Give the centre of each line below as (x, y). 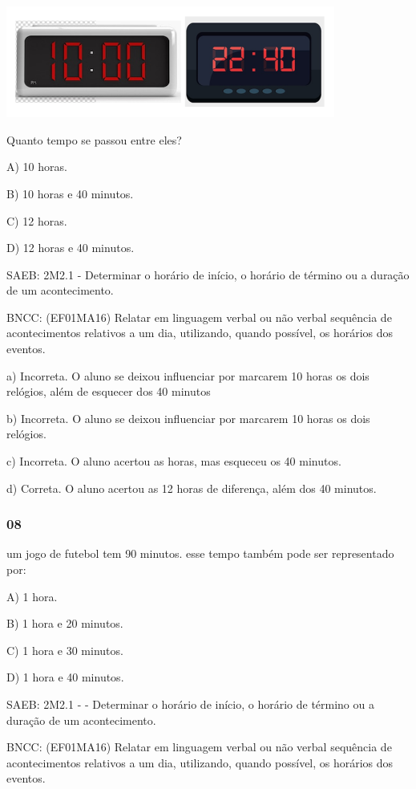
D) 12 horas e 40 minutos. (71, 248)
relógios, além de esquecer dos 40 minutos (109, 391)
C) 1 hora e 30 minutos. (65, 650)
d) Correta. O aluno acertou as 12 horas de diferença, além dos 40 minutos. (192, 488)
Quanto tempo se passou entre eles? (94, 139)
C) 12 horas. (37, 220)
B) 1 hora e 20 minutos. (65, 623)
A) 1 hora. (32, 596)
